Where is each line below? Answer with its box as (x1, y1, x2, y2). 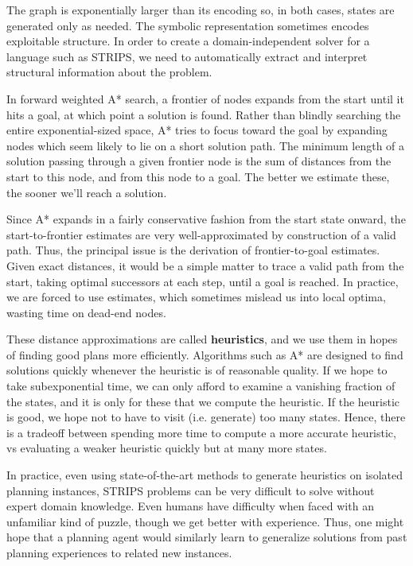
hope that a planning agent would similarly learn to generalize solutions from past (6, 529, 407, 545)
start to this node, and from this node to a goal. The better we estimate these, (6, 168, 390, 184)
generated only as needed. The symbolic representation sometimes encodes (6, 17, 369, 33)
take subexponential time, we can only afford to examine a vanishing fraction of (6, 378, 395, 394)
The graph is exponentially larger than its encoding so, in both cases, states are (6, 2, 395, 17)
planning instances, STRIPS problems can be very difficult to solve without (6, 482, 375, 498)
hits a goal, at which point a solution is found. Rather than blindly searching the (6, 106, 401, 122)
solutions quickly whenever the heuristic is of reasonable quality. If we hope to (6, 362, 388, 378)
